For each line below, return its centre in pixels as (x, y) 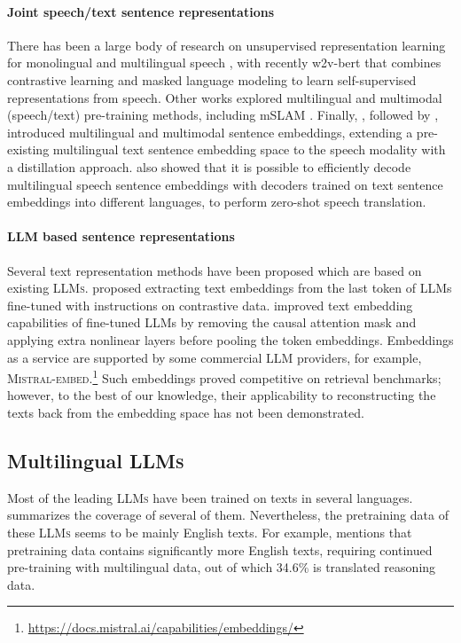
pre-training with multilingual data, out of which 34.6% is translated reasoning (222, 567)
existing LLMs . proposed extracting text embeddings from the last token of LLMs (230, 288)
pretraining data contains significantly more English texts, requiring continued (220, 549)
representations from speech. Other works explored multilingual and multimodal (225, 97)
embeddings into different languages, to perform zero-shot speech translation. (217, 202)
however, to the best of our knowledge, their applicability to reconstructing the (222, 395)
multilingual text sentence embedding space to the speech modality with (249, 149)
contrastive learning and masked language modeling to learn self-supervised (212, 79)
